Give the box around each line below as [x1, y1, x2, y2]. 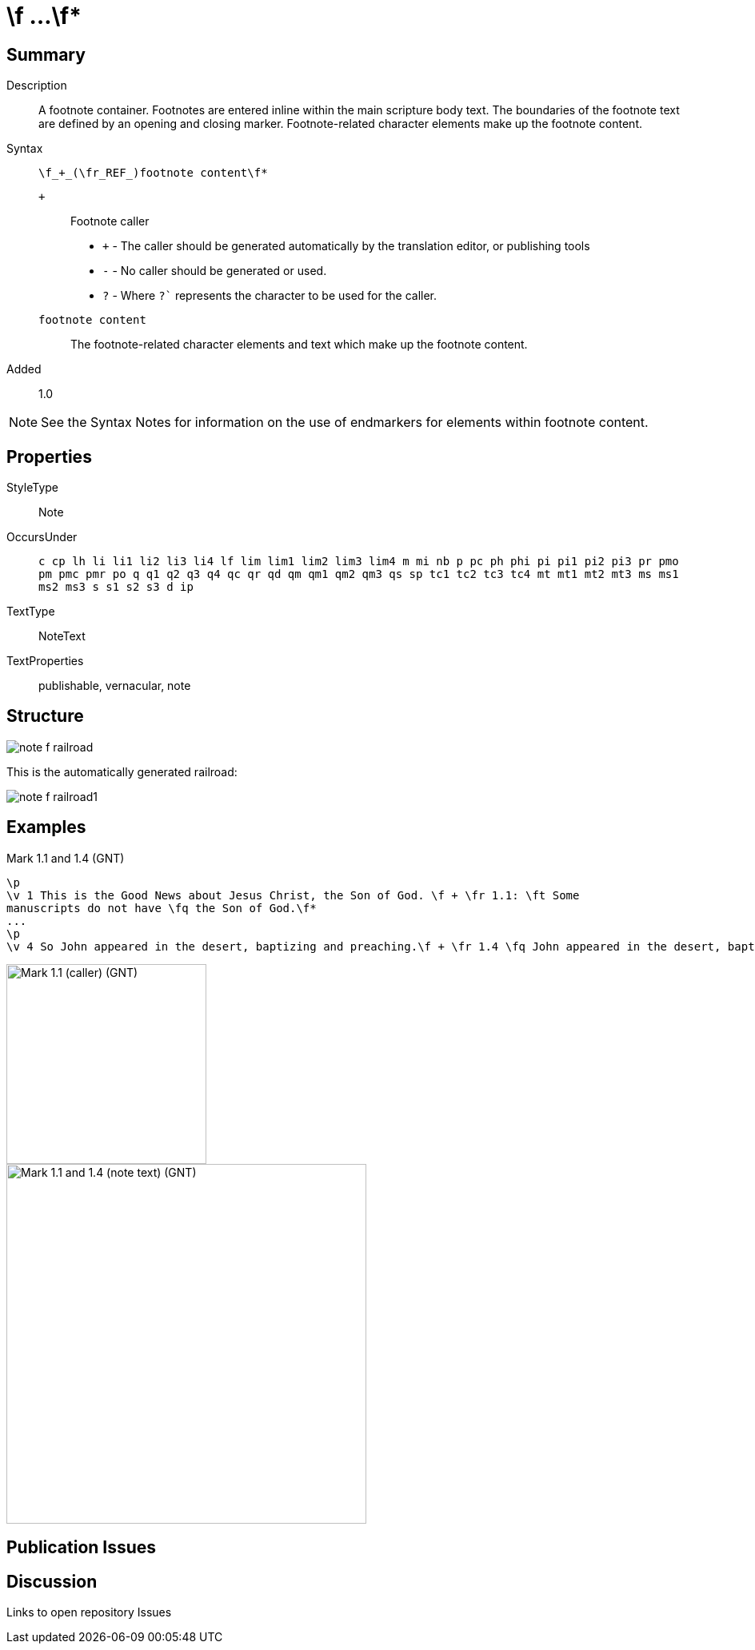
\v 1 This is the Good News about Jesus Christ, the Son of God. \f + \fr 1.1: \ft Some [6, 888, 580, 902]
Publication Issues [6, 1537, 157, 1558]
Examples [6, 817, 86, 838]
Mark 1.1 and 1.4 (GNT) [6, 851, 125, 865]
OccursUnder [6, 530, 78, 544]
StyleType [6, 480, 58, 495]
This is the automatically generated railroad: [6, 764, 238, 779]
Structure [6, 706, 84, 727]
